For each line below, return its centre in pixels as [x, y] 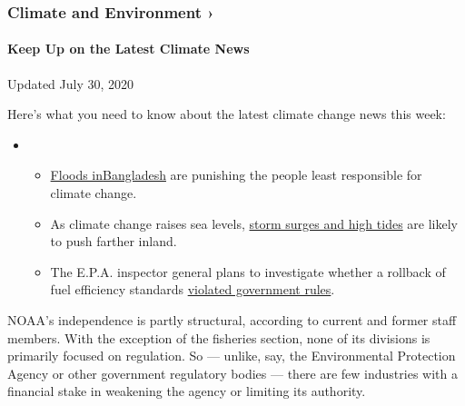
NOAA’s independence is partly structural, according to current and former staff [232, 319]
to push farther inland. [114, 241]
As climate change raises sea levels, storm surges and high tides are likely [254, 223]
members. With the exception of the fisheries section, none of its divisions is [219, 337]
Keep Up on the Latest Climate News [129, 49]
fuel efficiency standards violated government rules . [193, 289]
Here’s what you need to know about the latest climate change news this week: [227, 114]
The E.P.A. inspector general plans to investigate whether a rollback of [248, 271]
